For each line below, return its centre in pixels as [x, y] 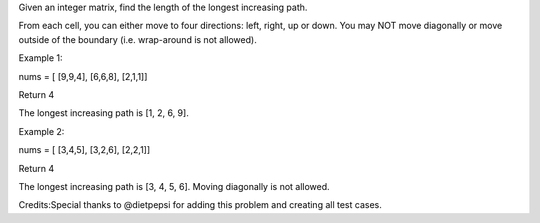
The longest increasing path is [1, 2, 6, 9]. [103, 113]
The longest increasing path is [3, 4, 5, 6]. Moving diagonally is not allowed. [174, 186]
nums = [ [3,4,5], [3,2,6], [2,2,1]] [84, 150]
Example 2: [41, 131]
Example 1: [40, 58]
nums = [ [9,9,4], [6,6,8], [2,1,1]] [83, 76]
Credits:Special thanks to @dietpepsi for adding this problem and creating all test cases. [200, 205]
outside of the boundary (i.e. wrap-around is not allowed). [137, 39]
